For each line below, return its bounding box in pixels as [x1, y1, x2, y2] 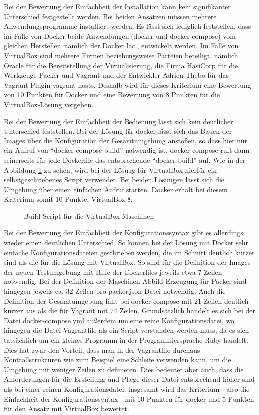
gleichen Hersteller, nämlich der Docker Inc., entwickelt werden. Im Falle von [4, 40, 239, 51]
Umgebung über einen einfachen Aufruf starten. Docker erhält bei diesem [4, 184, 228, 194]
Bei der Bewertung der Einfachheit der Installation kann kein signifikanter [4, 1, 231, 11]
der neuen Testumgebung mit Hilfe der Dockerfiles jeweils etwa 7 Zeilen [4, 266, 222, 277]
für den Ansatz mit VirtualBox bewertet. [4, 403, 129, 414]
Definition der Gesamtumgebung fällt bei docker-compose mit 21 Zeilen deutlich [4, 295, 249, 306]
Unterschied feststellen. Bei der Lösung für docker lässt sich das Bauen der [4, 126, 232, 136]
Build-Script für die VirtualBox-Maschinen [24, 210, 154, 221]
